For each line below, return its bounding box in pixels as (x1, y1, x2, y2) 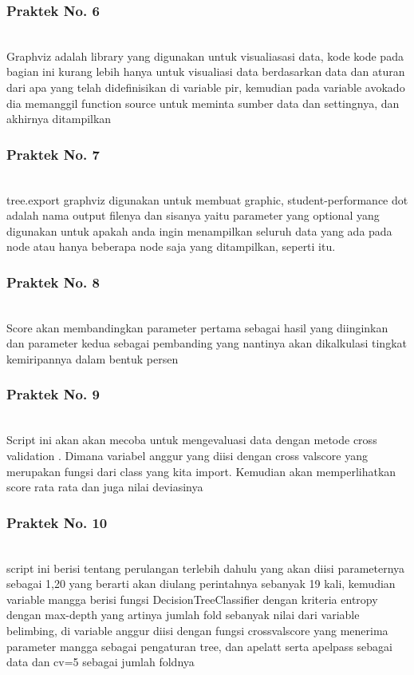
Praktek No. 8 (6, 272, 100, 292)
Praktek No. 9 (6, 384, 100, 404)
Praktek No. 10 (6, 512, 108, 532)
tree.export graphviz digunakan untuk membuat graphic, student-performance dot (6, 191, 408, 208)
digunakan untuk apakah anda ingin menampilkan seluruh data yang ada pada (6, 222, 392, 239)
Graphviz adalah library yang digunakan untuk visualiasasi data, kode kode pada (6, 47, 404, 64)
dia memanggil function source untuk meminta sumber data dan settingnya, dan (6, 94, 400, 111)
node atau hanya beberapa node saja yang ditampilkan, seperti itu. (6, 238, 336, 255)
